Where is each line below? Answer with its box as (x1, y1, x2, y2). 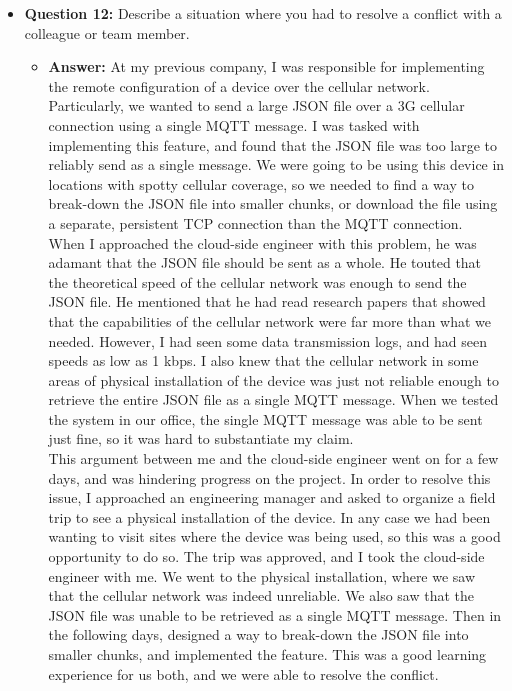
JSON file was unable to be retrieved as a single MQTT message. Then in (48, 604, 502, 625)
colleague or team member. (24, 22, 190, 43)
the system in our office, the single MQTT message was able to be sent (48, 408, 483, 429)
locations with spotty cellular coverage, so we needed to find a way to (48, 173, 474, 194)
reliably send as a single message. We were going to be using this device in (48, 154, 505, 175)
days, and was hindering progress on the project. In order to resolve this (48, 467, 491, 488)
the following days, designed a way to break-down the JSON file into (48, 624, 469, 645)
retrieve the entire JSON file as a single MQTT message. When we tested (48, 389, 499, 410)
